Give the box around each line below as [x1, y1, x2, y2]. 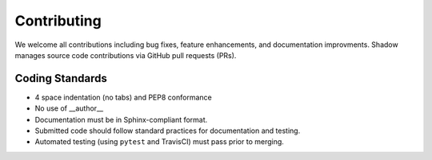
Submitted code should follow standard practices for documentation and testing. [34, 126, 301, 135]
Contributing [14, 12, 102, 29]
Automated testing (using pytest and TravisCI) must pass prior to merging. [34, 137, 284, 146]
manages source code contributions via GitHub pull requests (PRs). [14, 50, 237, 60]
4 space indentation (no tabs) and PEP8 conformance [34, 92, 212, 102]
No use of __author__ [34, 103, 104, 113]
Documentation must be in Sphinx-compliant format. [34, 115, 208, 124]
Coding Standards [14, 72, 107, 85]
